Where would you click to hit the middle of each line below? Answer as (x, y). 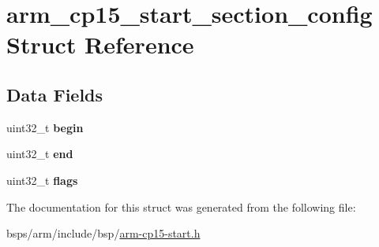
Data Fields (55, 94)
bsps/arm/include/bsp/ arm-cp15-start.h (103, 233)
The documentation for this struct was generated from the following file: (181, 206)
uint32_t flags (42, 180)
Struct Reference (100, 44)
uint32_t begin (45, 127)
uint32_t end (40, 154)
